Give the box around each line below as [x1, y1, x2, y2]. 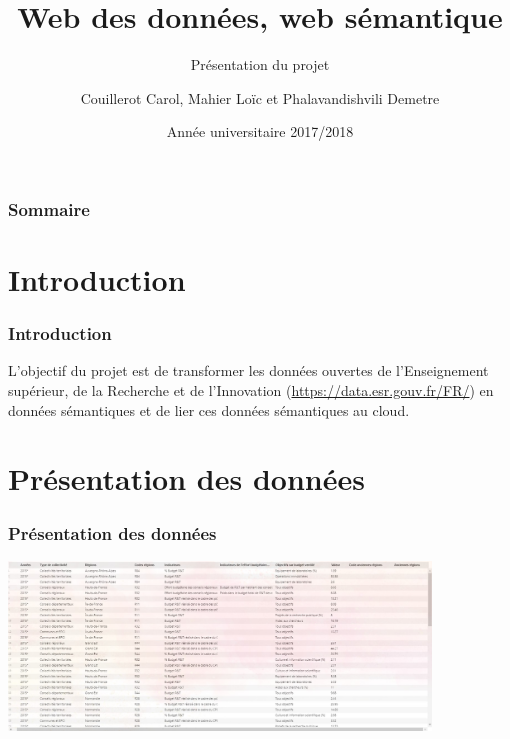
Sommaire [8, 196, 90, 221]
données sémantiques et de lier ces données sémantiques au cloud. [8, 399, 410, 420]
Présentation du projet [190, 54, 330, 75]
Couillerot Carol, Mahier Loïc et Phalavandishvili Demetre [80, 87, 440, 108]
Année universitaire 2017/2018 [166, 121, 354, 142]
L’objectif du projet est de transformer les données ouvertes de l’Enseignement [8, 360, 489, 381]
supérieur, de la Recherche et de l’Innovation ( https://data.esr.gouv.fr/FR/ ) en [8, 380, 494, 401]
